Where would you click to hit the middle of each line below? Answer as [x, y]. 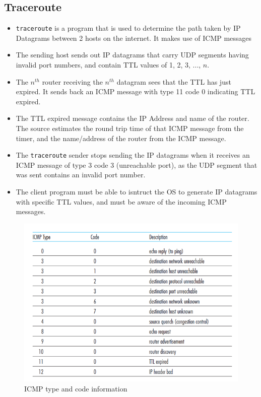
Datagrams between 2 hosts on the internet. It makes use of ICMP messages [134, 38]
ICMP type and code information [76, 388]
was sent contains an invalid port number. [81, 175]
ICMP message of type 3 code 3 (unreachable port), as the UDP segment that [137, 164]
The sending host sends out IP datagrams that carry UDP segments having [132, 55]
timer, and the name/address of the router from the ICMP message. [121, 138]
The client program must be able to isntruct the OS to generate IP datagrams [137, 192]
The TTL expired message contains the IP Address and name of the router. [133, 118]
